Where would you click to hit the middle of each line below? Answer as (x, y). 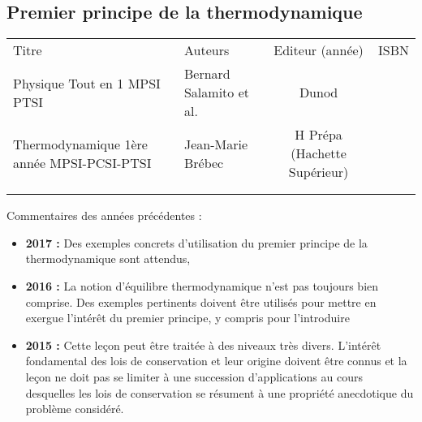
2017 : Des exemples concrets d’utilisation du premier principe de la (196, 242)
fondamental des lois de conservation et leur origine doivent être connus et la (216, 361)
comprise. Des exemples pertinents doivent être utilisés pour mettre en (201, 301)
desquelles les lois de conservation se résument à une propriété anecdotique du (220, 392)
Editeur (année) (319, 50)
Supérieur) (319, 172)
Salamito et (216, 93)
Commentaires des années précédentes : (104, 215)
